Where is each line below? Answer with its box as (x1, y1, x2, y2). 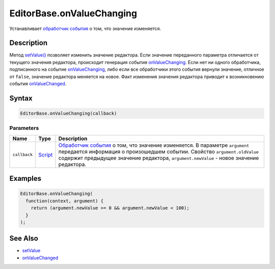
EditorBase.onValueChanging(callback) (20, 111, 117, 117)
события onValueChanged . (9, 80, 67, 87)
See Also (9, 234, 38, 243)
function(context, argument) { (25, 198, 104, 204)
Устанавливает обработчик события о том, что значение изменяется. (9, 25, 161, 32)
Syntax (9, 94, 33, 102)
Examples (9, 174, 42, 183)
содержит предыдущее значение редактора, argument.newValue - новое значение (58, 154, 259, 162)
